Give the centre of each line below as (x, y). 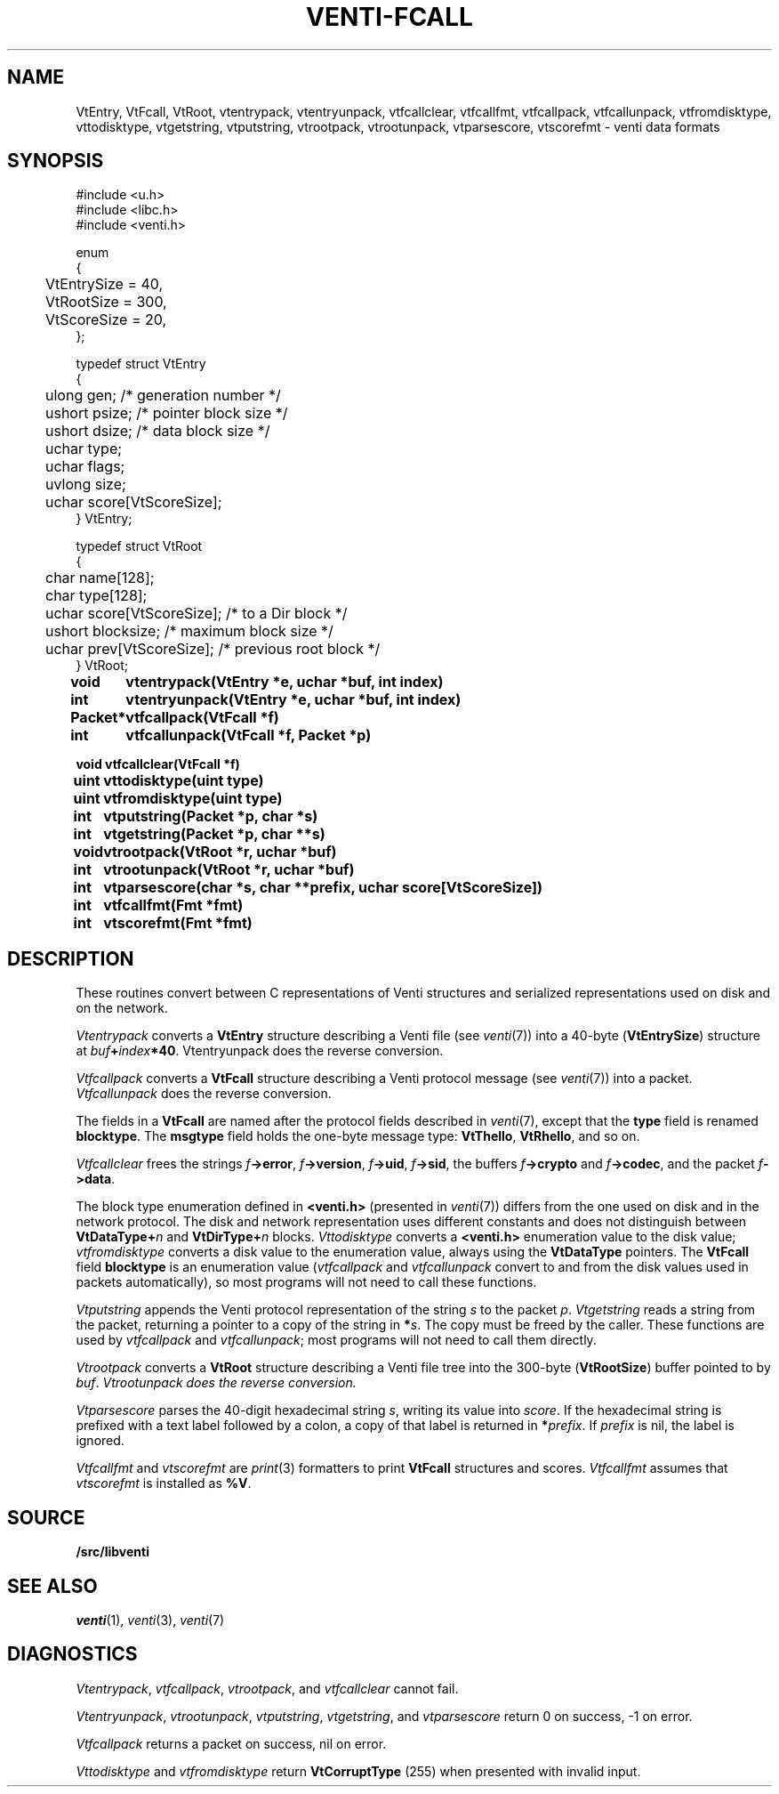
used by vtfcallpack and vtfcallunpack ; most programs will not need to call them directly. (336, 1340)
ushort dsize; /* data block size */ (158, 431)
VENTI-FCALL (389, 17)
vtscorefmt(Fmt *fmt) (178, 923)
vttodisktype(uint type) (184, 781)
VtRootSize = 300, (106, 302)
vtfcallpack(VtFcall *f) (202, 718)
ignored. (100, 1441)
